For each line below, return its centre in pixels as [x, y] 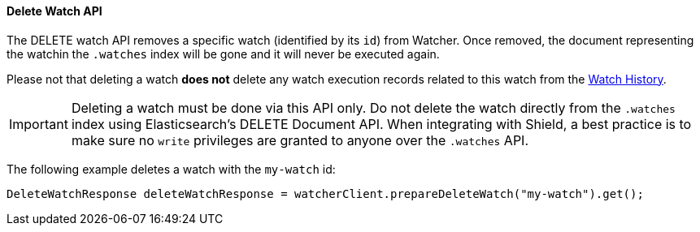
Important [39, 124]
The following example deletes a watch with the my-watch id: [171, 169]
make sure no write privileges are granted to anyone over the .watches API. [300, 140]
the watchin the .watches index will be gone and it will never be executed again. [223, 54]
